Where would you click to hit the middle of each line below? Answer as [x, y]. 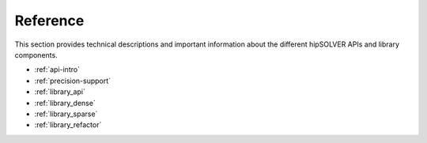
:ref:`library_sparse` [66, 114]
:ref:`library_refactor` [68, 125]
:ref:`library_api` [60, 92]
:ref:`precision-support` [72, 81]
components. [36, 55]
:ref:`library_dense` [65, 103]
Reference [49, 21]
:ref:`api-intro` [57, 70]
